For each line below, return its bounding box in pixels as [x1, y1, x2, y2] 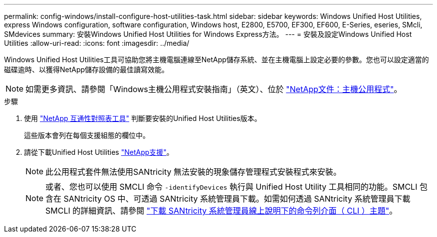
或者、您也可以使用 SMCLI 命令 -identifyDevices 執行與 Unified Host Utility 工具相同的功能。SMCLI [45, 182, 418, 192]
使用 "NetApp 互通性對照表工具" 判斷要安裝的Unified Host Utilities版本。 [24, 114, 261, 122]
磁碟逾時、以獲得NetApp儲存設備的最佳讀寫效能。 [4, 65, 169, 74]
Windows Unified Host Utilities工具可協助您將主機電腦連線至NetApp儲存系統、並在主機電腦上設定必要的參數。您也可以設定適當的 [4, 55, 429, 64]
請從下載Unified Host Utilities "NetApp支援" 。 [24, 148, 174, 156]
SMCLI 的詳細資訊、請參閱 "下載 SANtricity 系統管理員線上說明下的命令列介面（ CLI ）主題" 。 [45, 206, 398, 216]
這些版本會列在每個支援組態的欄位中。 [24, 131, 150, 139]
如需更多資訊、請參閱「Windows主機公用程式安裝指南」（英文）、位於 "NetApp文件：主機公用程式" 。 [25, 84, 402, 94]
